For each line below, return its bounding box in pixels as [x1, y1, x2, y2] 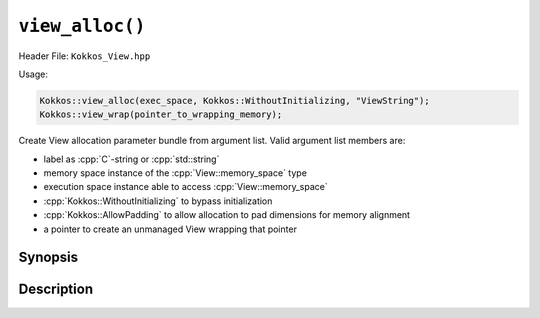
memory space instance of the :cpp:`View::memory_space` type [43, 167, 307, 179]
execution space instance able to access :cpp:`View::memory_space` [43, 181, 329, 193]
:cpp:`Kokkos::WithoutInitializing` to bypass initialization [43, 195, 273, 207]
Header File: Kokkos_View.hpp [18, 50, 151, 62]
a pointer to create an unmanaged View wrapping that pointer [43, 223, 297, 235]
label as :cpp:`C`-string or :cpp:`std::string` [43, 153, 220, 165]
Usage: [18, 68, 49, 80]
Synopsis [18, 249, 79, 266]
